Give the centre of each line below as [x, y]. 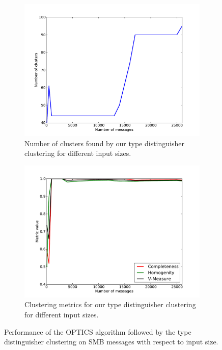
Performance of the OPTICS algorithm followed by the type [98, 331]
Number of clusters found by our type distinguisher [104, 143]
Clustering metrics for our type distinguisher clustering [110, 304]
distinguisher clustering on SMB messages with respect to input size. [111, 342]
